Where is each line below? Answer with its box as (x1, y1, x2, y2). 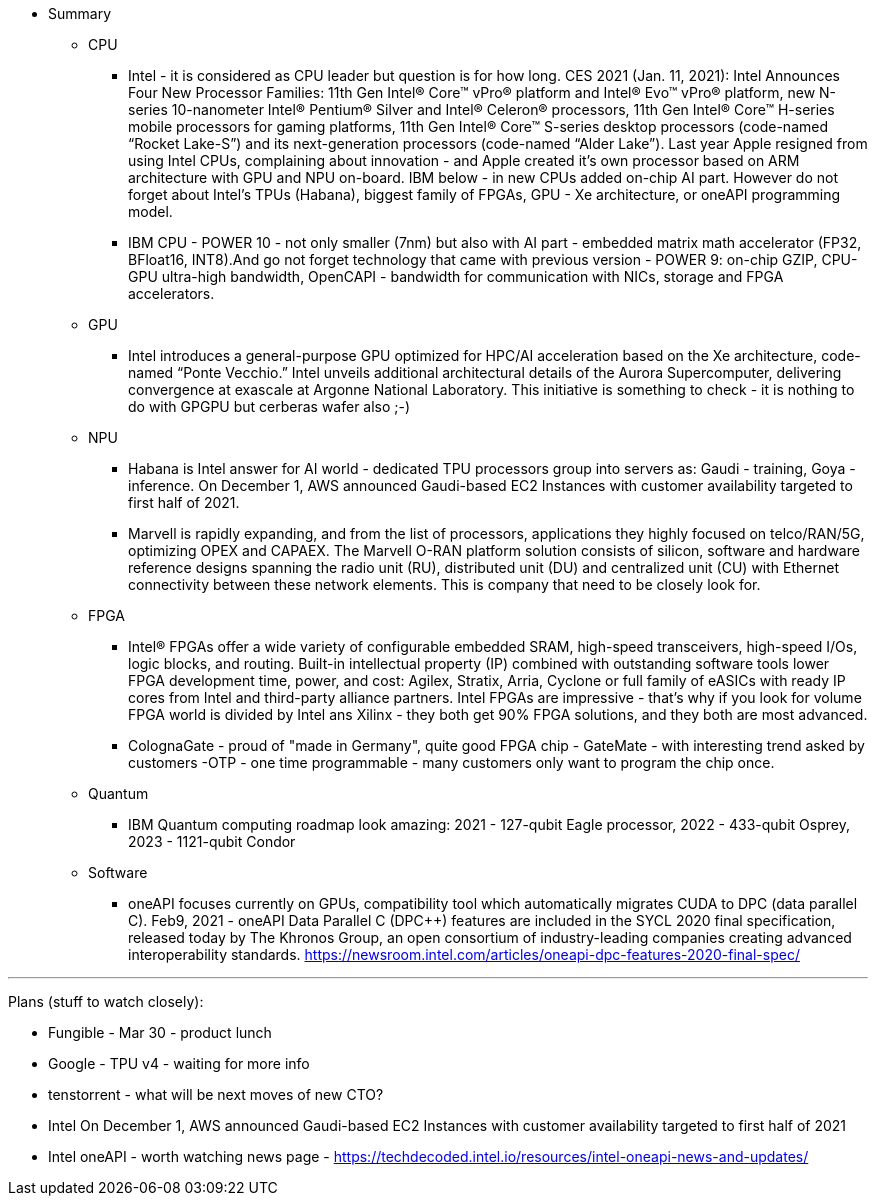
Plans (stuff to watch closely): (8, 993, 204, 1010)
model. (128, 203, 173, 220)
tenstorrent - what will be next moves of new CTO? (48, 1086, 384, 1103)
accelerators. (128, 285, 215, 302)
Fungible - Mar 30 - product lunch (48, 1024, 272, 1041)
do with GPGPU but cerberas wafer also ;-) (128, 398, 411, 415)
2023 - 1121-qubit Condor (128, 833, 296, 850)
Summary (48, 5, 112, 22)
